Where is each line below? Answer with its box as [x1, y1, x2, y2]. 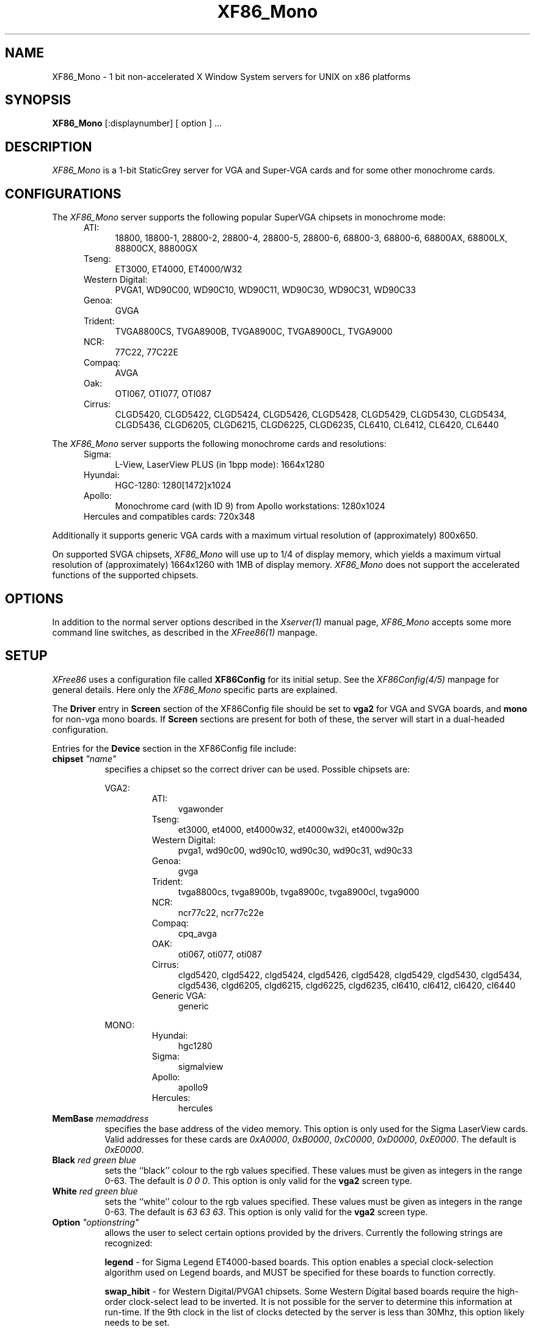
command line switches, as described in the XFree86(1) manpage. [52, 627, 318, 638]
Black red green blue [52, 1154, 136, 1165]
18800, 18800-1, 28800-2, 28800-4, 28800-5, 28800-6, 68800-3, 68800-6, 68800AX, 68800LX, [115, 233, 508, 244]
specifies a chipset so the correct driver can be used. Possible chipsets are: [104, 763, 410, 774]
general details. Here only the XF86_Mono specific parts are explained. [52, 684, 338, 695]
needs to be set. [104, 1317, 170, 1328]
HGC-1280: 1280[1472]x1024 [115, 480, 231, 491]
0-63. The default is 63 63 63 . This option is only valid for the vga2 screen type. [104, 1206, 428, 1217]
